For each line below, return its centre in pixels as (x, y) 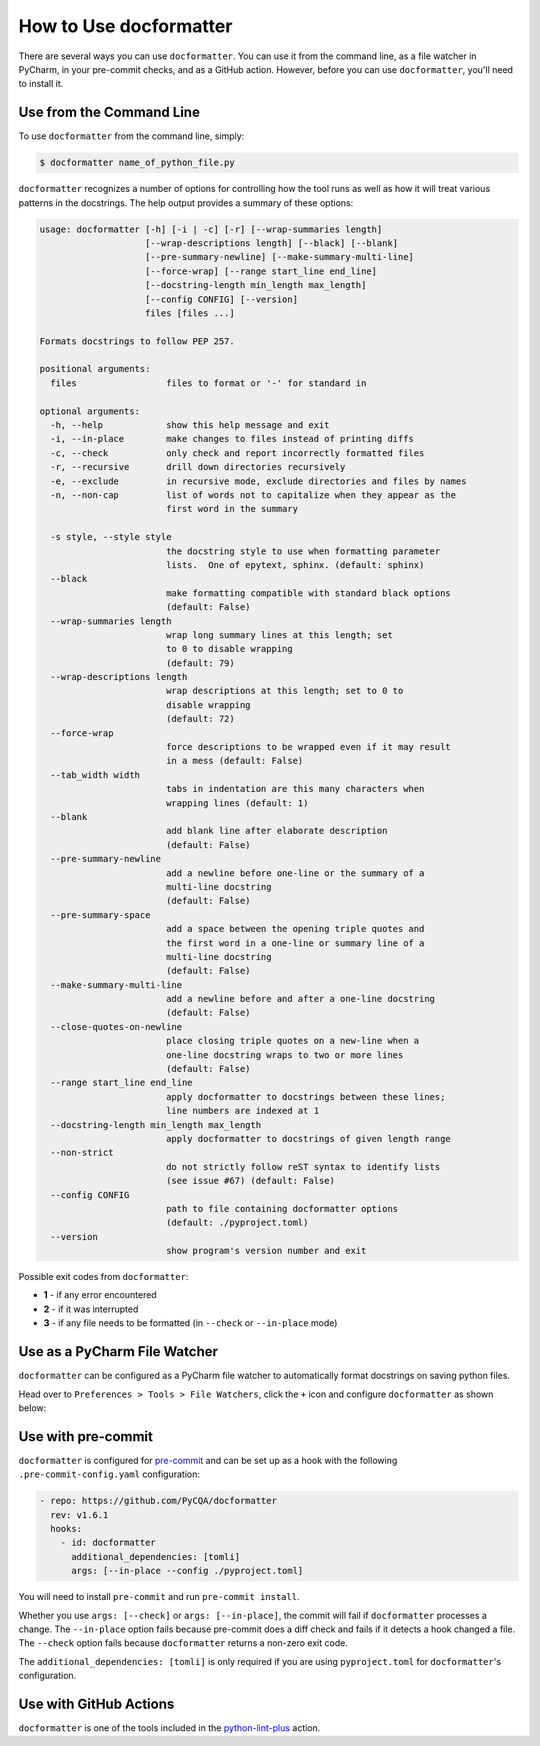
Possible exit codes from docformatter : (103, 1277)
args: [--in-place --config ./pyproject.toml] (187, 1571)
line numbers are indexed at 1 (242, 1111)
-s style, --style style (111, 537)
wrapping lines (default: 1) (237, 803)
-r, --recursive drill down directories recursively (198, 467)
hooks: (66, 1528)
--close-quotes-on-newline (116, 1026)
